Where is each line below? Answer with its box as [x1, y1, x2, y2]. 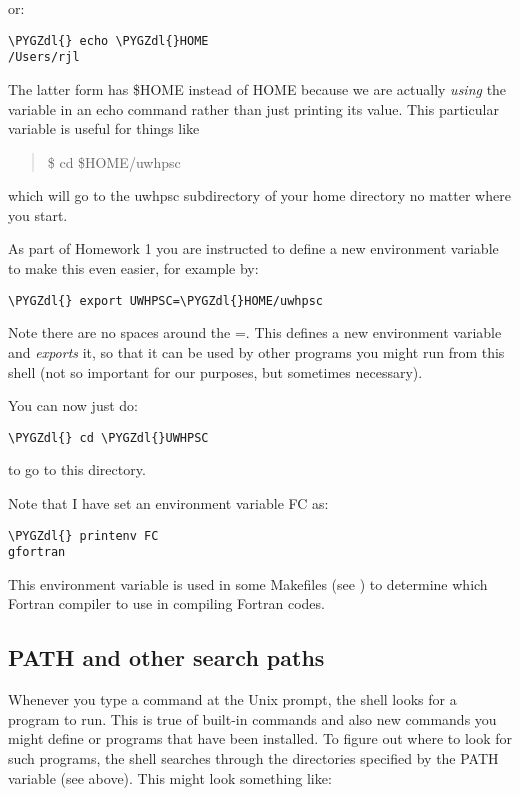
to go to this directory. [8, 459, 146, 480]
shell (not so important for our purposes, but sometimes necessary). [8, 361, 423, 382]
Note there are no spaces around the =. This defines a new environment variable [8, 322, 502, 343]
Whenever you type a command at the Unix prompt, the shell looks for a [8, 689, 457, 710]
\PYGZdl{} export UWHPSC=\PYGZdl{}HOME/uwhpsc [8, 293, 323, 308]
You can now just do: [8, 395, 138, 416]
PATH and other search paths [8, 642, 325, 673]
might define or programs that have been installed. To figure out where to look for [8, 728, 513, 749]
